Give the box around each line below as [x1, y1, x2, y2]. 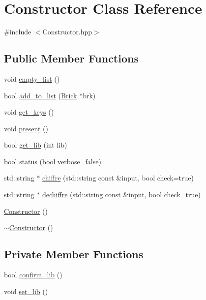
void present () [4, 123, 48, 133]
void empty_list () [4, 73, 60, 84]
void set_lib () [4, 286, 48, 296]
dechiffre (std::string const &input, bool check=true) [42, 189, 201, 200]
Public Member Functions [4, 51, 139, 66]
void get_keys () [4, 107, 54, 117]
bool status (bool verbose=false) [4, 156, 101, 166]
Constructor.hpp [42, 27, 92, 37]
